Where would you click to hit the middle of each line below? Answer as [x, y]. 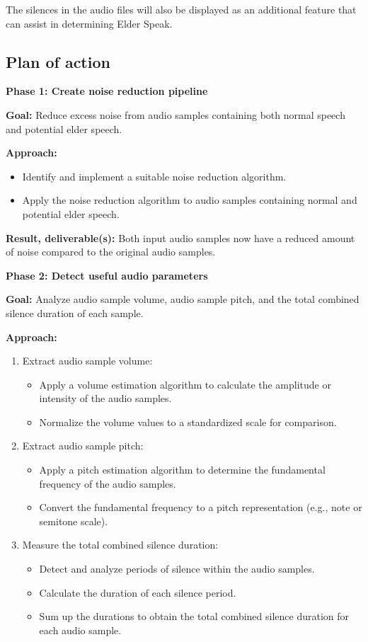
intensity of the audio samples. [105, 398]
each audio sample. [80, 630]
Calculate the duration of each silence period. [138, 592]
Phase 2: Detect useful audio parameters [107, 275]
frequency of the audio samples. [108, 483]
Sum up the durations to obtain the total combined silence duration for [194, 616]
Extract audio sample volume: [87, 361]
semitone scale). [74, 521]
